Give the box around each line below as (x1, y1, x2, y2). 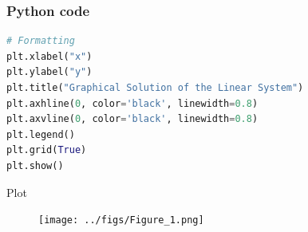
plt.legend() (6, 128, 75, 140)
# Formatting (6, 35, 75, 47)
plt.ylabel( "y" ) (6, 66, 93, 78)
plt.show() (6, 159, 64, 171)
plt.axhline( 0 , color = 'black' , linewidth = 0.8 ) (6, 97, 259, 109)
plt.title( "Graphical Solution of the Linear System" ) (6, 82, 304, 93)
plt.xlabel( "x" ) (6, 50, 93, 62)
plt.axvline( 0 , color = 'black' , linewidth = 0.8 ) (6, 113, 259, 125)
